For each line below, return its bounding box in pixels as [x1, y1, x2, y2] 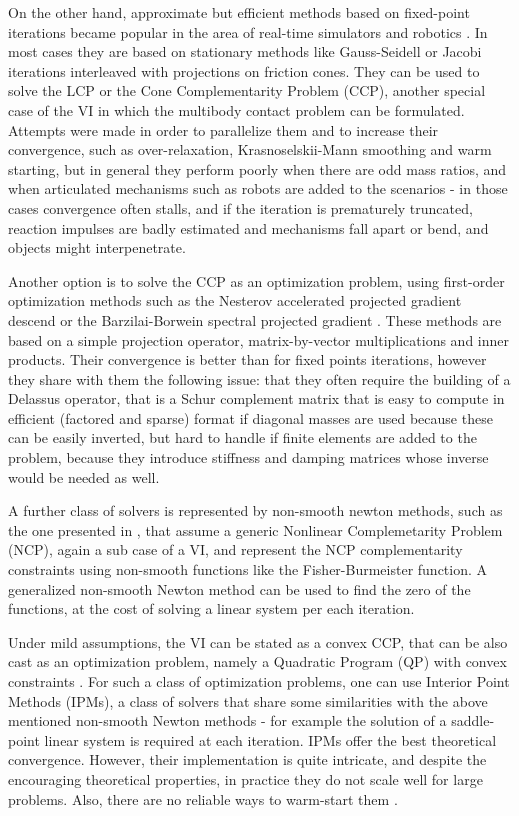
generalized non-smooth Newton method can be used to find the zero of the [8, 578, 471, 599]
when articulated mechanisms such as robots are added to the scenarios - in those [8, 178, 508, 199]
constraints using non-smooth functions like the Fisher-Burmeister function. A [8, 559, 488, 580]
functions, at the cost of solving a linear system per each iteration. [8, 598, 415, 619]
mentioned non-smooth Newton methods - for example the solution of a [8, 710, 447, 731]
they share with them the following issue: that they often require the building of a [8, 368, 511, 389]
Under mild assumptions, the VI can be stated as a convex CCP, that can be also [8, 631, 508, 652]
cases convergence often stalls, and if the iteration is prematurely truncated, [8, 197, 473, 218]
